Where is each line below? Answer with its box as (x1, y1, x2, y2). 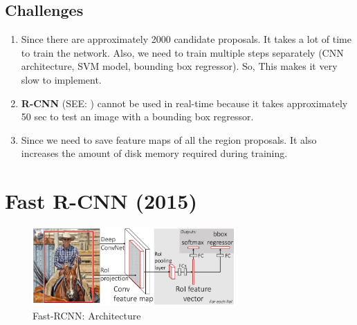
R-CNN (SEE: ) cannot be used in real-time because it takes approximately (21, 95, 348, 110)
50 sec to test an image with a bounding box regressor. (21, 109, 254, 124)
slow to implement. (21, 72, 102, 86)
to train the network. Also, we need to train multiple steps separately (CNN (21, 45, 344, 59)
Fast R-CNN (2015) (5, 187, 197, 215)
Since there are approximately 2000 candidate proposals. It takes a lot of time (21, 32, 351, 46)
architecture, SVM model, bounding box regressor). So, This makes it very (21, 59, 338, 73)
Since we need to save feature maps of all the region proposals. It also (21, 132, 317, 147)
